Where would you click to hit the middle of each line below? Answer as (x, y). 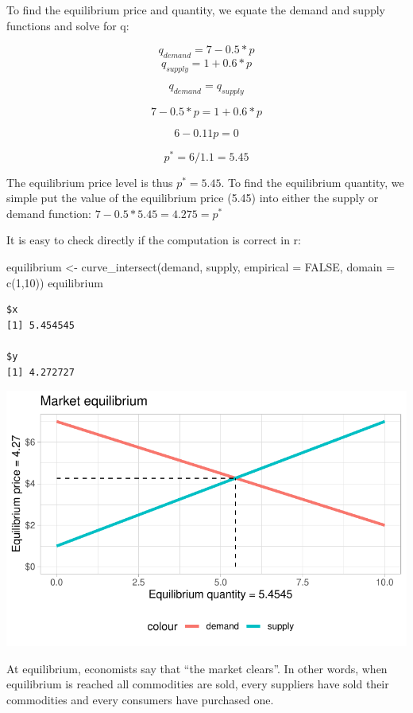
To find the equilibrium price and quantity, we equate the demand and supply (196, 10)
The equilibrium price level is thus (90, 182)
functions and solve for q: (68, 25)
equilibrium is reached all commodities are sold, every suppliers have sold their (198, 684)
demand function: (49, 213)
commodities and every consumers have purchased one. (140, 699)
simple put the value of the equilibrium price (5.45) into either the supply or (193, 198)
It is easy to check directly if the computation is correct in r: (154, 240)
